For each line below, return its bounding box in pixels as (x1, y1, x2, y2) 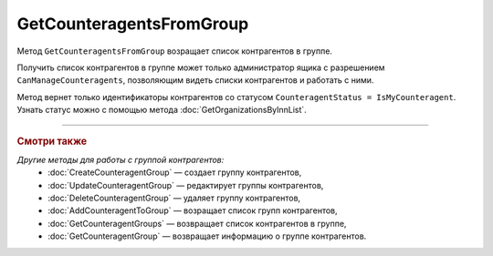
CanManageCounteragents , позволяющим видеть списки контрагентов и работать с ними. (16, 75, 374, 86)
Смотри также (16, 135, 88, 148)
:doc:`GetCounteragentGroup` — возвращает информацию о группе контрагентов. (47, 230, 367, 241)
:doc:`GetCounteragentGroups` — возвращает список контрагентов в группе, (47, 218, 347, 229)
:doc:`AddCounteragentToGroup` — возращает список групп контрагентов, (47, 205, 338, 216)
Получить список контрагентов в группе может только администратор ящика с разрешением (16, 62, 385, 73)
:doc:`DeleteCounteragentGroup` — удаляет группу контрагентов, (47, 192, 301, 203)
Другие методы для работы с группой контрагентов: (16, 154, 225, 165)
